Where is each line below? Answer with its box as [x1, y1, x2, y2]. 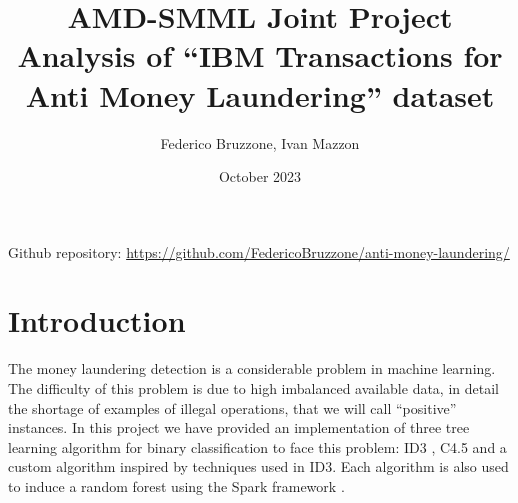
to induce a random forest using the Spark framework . [8, 475, 345, 496]
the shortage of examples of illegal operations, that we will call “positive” [8, 397, 457, 418]
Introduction [8, 300, 186, 341]
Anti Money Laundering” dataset [25, 74, 495, 115]
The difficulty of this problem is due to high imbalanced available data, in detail [8, 378, 499, 398]
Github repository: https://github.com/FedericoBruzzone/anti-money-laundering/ [8, 241, 510, 262]
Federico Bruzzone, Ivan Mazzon [160, 132, 360, 153]
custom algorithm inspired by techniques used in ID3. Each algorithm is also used [8, 456, 509, 477]
